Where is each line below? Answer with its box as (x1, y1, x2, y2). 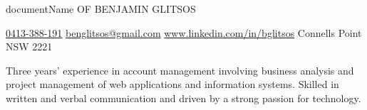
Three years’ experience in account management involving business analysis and (6, 62, 354, 77)
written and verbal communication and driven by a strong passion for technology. (6, 90, 361, 105)
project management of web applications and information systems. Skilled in (6, 77, 339, 92)
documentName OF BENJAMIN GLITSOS (6, 1, 196, 16)
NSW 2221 (6, 39, 53, 54)
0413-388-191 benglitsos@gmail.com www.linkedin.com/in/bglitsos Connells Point (6, 25, 362, 40)
